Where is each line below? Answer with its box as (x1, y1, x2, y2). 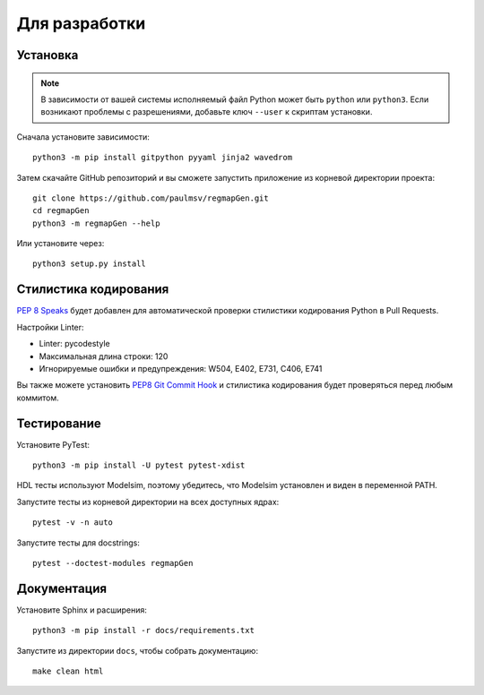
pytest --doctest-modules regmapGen (32, 558, 194, 568)
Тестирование (16, 416, 102, 431)
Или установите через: (16, 238, 105, 249)
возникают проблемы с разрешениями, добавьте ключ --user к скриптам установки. (40, 107, 373, 117)
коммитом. (16, 392, 60, 403)
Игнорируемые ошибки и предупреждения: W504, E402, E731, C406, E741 (39, 363, 323, 373)
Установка (16, 47, 79, 63)
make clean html (32, 666, 104, 676)
